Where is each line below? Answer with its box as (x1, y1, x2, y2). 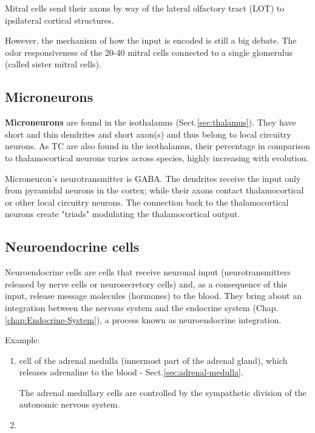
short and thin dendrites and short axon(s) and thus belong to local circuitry (5, 127, 291, 140)
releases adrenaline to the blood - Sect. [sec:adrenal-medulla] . (19, 366, 243, 378)
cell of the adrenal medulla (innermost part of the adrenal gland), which (19, 354, 288, 366)
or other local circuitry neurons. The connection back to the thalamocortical (5, 195, 289, 208)
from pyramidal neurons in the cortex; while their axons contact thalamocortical (5, 184, 304, 196)
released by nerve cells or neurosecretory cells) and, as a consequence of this (5, 277, 287, 290)
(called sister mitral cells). (5, 58, 101, 70)
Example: (5, 334, 40, 346)
